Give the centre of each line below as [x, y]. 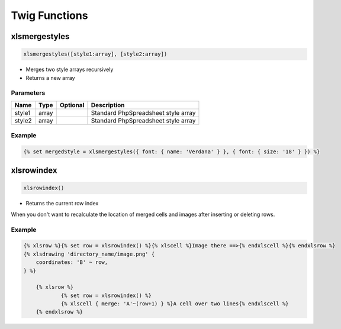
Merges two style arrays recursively [70, 70]
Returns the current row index [62, 204]
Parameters [28, 93]
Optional [72, 105]
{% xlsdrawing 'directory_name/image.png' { [89, 254]
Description [108, 105]
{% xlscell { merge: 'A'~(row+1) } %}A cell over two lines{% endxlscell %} [175, 304]
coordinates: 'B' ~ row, [72, 262]
